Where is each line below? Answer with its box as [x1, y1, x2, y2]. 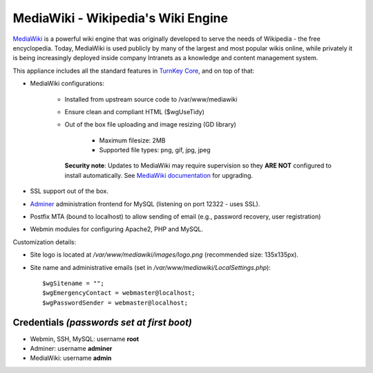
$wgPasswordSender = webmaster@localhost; [42, 298, 189, 307]
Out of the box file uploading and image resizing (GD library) [64, 120, 236, 129]
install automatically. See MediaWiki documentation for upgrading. [64, 171, 254, 179]
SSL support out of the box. [30, 187, 109, 195]
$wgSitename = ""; [42, 279, 105, 287]
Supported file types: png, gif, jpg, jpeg [99, 146, 211, 154]
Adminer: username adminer [30, 345, 113, 353]
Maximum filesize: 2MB [99, 136, 166, 145]
